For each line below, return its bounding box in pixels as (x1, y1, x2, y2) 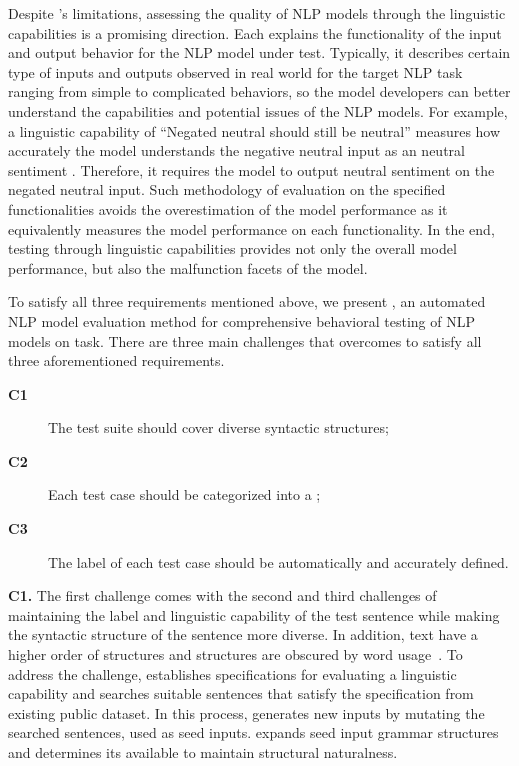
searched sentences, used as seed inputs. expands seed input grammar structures (8, 722, 499, 743)
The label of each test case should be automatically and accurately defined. (48, 551, 509, 572)
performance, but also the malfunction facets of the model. (8, 257, 368, 278)
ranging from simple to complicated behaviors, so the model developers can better (8, 81, 511, 102)
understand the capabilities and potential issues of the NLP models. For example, (8, 100, 508, 121)
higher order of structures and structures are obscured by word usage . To (8, 644, 463, 665)
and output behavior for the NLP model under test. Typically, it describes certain (8, 42, 511, 63)
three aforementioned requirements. (8, 350, 225, 371)
